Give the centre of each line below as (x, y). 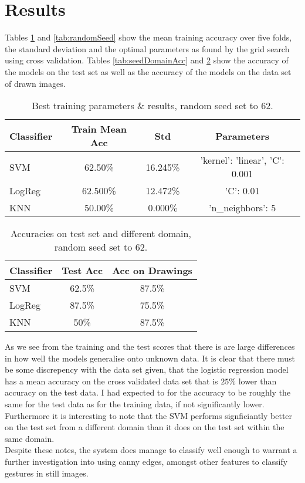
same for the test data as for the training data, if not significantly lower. (135, 404)
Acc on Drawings (152, 271)
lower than (257, 381)
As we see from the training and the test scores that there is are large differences (150, 347)
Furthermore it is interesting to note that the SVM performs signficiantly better (149, 415)
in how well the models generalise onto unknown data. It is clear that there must (150, 358)
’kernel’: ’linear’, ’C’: (242, 160)
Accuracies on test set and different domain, (101, 234)
